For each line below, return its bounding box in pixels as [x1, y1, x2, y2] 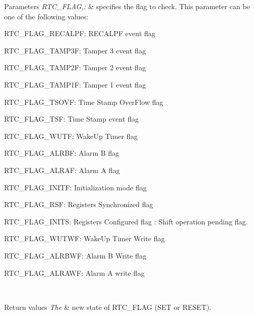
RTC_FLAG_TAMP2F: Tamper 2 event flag [4, 62, 146, 73]
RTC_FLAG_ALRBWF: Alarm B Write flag [4, 250, 147, 261]
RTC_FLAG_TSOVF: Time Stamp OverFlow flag [4, 96, 163, 107]
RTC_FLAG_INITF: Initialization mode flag [4, 182, 147, 192]
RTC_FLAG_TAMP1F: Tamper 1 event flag [4, 79, 146, 90]
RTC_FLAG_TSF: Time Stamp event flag [4, 113, 139, 124]
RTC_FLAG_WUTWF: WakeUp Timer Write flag [4, 233, 165, 244]
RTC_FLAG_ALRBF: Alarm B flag [4, 148, 120, 158]
